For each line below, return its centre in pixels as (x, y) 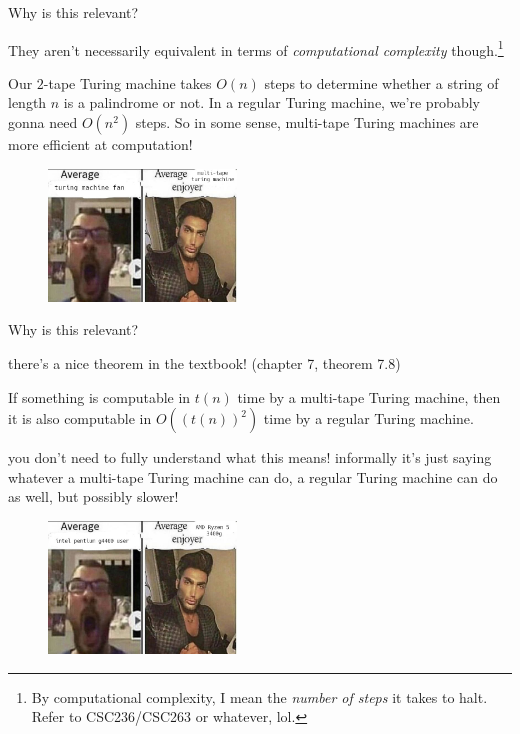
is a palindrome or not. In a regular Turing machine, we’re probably (271, 102)
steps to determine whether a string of (381, 82)
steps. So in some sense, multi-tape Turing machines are (307, 122)
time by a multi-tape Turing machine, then (369, 396)
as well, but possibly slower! (93, 496)
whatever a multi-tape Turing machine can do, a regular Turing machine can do (253, 476)
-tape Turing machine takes (127, 82)
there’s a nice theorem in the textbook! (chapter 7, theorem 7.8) (204, 362)
